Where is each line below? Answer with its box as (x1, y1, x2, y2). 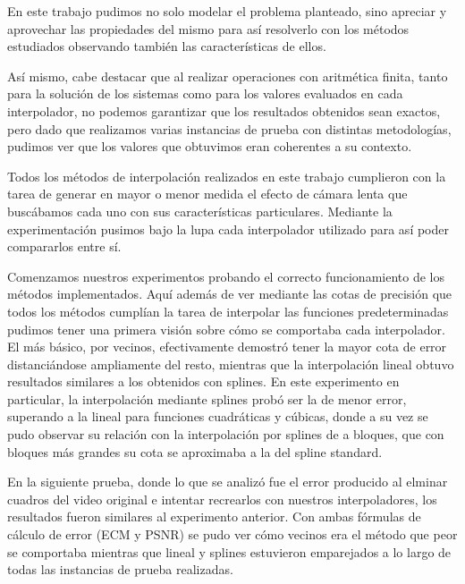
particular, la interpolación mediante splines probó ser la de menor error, (7, 389, 407, 408)
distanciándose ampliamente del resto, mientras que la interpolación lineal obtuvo (7, 354, 454, 373)
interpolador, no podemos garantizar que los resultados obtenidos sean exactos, (7, 101, 441, 120)
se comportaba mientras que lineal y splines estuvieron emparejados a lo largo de (7, 542, 452, 561)
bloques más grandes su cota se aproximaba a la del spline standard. (7, 442, 383, 461)
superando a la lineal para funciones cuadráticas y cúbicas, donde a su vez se (7, 407, 428, 426)
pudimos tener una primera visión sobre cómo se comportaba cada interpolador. (7, 319, 445, 338)
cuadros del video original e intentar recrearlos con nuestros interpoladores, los (7, 489, 437, 508)
